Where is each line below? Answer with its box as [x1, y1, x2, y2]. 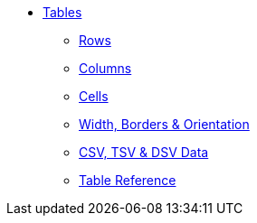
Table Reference [79, 172, 176, 188]
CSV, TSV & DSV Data [79, 144, 209, 160]
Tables [43, 5, 82, 20]
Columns [79, 60, 132, 76]
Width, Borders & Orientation [79, 116, 250, 132]
